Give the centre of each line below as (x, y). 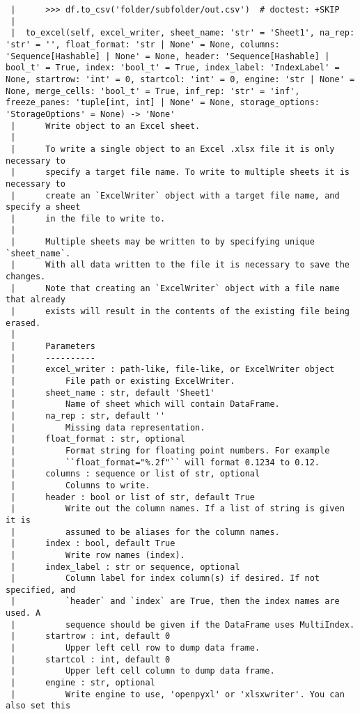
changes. (26, 277)
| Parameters (53, 347)
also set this (38, 706)
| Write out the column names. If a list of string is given (178, 509)
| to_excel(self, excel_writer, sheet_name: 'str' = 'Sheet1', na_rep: (183, 33)
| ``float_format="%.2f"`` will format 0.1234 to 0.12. (165, 462)
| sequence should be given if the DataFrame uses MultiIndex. (183, 624)
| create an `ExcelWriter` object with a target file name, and (175, 195)
